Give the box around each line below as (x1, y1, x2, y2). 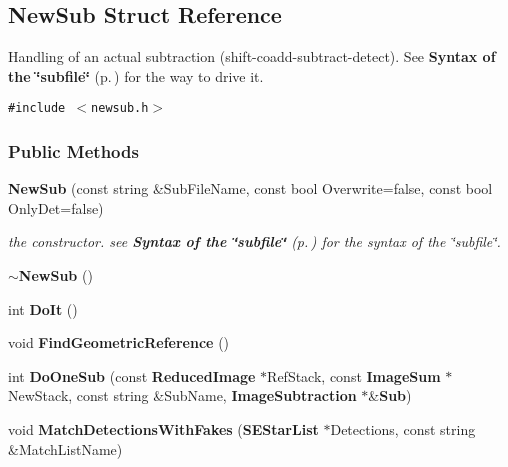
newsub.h (91, 101, 149, 116)
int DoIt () (8, 298, 78, 319)
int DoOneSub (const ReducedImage (8, 365, 256, 386)
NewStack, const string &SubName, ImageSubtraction (8, 385, 357, 406)
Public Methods (8, 138, 139, 163)
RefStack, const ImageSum (267, 365, 441, 386)
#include (8, 101, 66, 116)
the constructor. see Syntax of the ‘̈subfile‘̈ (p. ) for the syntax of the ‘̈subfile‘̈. (8, 231, 501, 252)
